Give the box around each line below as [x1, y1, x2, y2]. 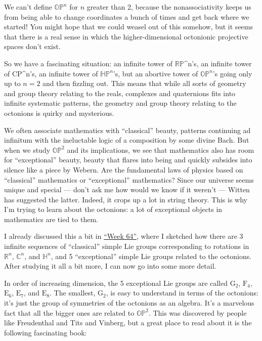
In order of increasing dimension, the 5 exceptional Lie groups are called [4, 277, 228, 288]
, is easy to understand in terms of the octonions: [106, 287, 258, 298]
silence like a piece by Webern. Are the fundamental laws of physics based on [4, 164, 243, 175]
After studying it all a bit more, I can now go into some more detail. [4, 261, 216, 271]
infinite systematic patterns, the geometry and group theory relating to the [4, 98, 237, 108]
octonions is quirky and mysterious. [4, 107, 114, 118]
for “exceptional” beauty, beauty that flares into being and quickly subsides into [4, 154, 252, 165]
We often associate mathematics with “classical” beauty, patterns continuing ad [4, 124, 251, 135]
